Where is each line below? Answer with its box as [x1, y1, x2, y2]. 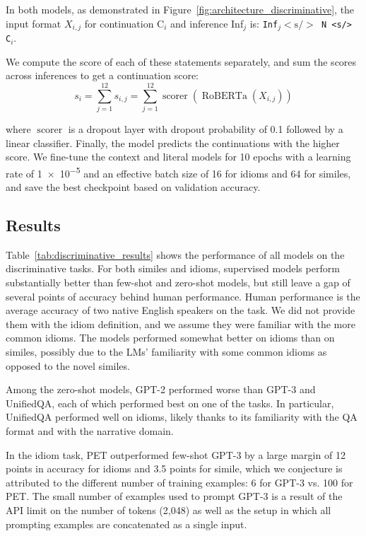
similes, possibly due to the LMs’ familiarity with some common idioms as [6, 344, 327, 359]
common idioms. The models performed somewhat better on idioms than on [6, 330, 335, 345]
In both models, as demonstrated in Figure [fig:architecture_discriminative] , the [6, 2, 355, 16]
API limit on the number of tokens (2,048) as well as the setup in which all [6, 502, 331, 517]
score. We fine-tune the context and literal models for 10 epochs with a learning [6, 149, 351, 164]
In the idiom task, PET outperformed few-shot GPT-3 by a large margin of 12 [6, 447, 346, 462]
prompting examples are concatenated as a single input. [6, 516, 247, 531]
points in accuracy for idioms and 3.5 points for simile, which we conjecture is [6, 461, 343, 476]
